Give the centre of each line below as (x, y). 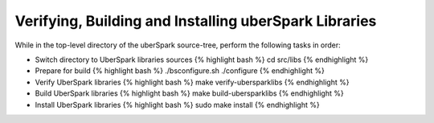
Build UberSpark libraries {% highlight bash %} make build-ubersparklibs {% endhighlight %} (190, 93)
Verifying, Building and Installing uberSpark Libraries (196, 21)
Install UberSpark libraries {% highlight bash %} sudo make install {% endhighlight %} (178, 105)
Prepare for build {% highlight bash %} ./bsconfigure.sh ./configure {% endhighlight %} (180, 71)
